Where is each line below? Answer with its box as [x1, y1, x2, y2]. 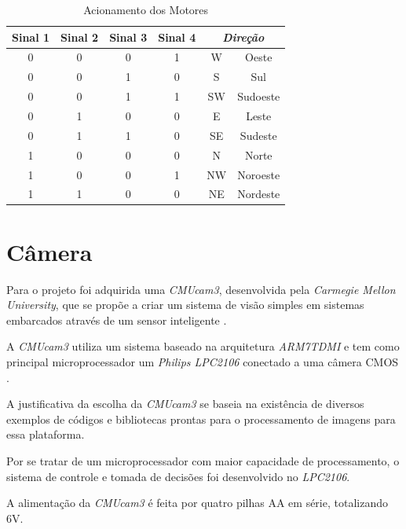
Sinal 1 [12, 28, 50, 45]
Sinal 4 [158, 28, 196, 45]
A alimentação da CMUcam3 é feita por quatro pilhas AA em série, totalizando [6, 494, 388, 511]
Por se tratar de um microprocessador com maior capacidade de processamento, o [6, 452, 400, 468]
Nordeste [237, 186, 280, 202]
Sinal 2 [60, 28, 99, 45]
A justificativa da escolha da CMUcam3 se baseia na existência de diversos [6, 395, 364, 412]
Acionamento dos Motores [83, 2, 209, 17]
